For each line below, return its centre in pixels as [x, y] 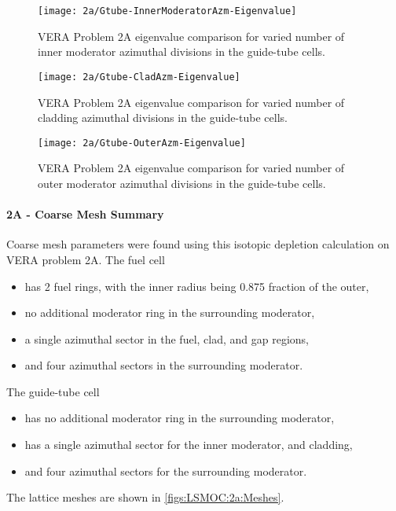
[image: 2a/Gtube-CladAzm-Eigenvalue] [139, 77]
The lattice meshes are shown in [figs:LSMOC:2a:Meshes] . [145, 497]
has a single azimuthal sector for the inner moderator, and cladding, [189, 445]
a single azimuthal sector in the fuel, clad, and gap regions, [167, 338]
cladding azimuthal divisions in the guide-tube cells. [163, 118]
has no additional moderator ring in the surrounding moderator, [180, 418]
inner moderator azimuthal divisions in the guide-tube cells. [181, 51]
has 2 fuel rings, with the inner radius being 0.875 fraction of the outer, [197, 286]
